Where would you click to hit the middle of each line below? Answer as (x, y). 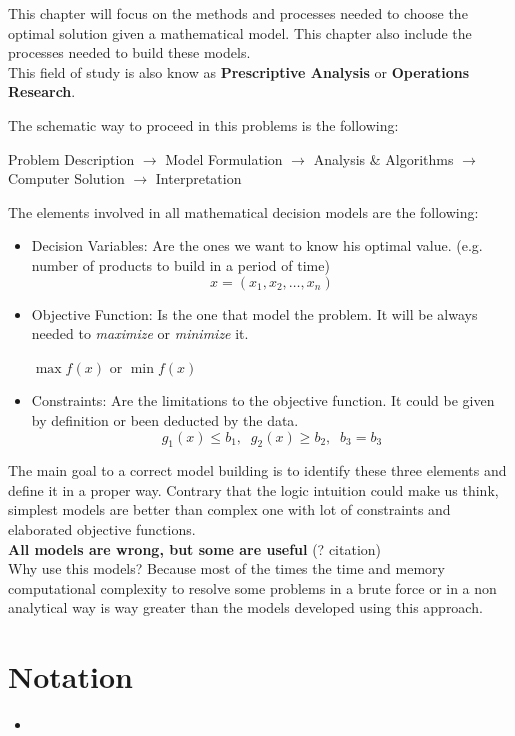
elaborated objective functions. (102, 529)
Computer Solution (66, 178)
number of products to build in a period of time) (180, 264)
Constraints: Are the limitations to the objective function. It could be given (263, 400)
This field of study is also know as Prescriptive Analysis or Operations (239, 71)
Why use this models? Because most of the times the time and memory (226, 568)
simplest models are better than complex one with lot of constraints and (229, 509)
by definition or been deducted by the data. (165, 419)
